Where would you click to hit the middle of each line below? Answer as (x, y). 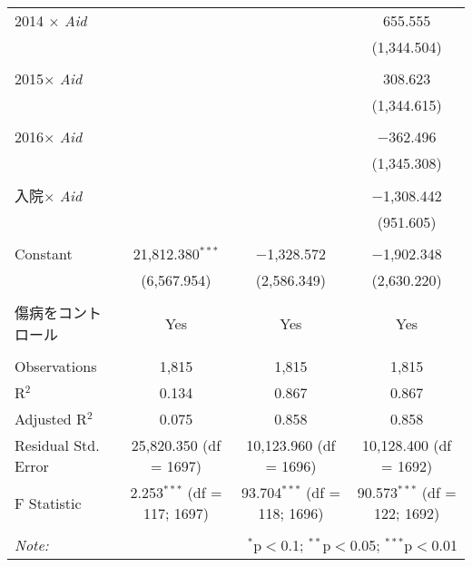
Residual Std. (57, 445)
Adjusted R (51, 419)
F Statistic (48, 503)
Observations (56, 366)
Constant (44, 254)
